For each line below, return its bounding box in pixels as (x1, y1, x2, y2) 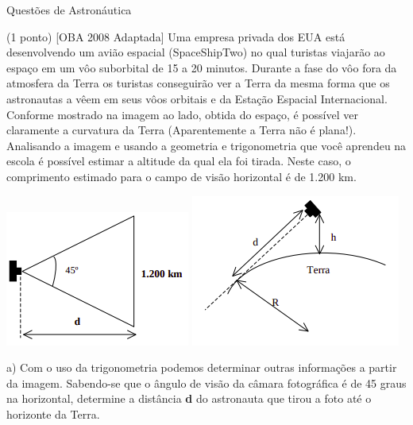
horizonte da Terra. (6, 405, 100, 422)
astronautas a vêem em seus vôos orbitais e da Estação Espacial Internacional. (6, 90, 388, 106)
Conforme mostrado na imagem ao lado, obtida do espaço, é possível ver (6, 106, 358, 122)
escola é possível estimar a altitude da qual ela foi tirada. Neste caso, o (6, 153, 351, 169)
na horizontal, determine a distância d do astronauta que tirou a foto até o (6, 390, 372, 407)
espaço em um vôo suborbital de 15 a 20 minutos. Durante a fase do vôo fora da (6, 59, 397, 75)
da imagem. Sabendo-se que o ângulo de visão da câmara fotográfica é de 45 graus (6, 374, 407, 391)
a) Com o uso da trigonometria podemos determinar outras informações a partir (6, 359, 397, 376)
